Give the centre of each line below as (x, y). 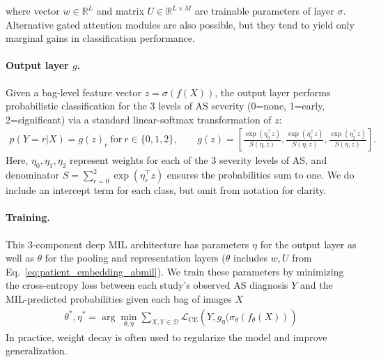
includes (250, 258)
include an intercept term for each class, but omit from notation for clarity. (166, 190)
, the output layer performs (273, 92)
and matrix (120, 10)
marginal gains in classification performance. (100, 38)
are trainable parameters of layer (264, 10)
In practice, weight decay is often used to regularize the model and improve (166, 337)
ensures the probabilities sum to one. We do (261, 175)
